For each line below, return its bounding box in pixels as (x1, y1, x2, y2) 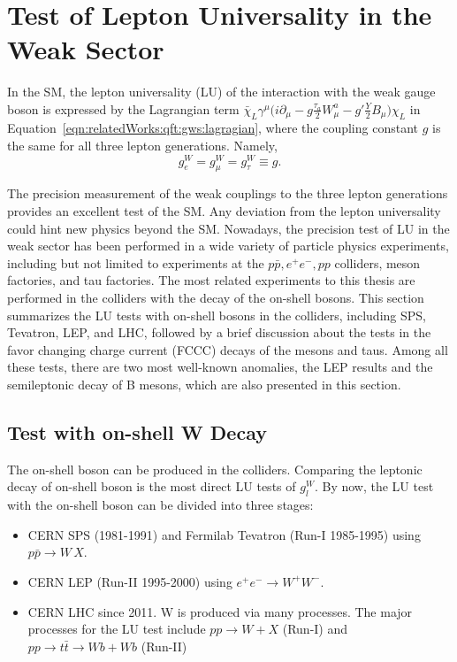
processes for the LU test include (27, 620, 206, 638)
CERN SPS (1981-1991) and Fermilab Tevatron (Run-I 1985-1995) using (27, 525, 421, 543)
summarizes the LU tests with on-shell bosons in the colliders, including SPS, (7, 305, 426, 324)
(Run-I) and (282, 620, 348, 638)
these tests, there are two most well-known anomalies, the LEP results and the (7, 358, 433, 376)
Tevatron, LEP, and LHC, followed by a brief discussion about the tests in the (7, 323, 431, 342)
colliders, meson (334, 253, 421, 272)
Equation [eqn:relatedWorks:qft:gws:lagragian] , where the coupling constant (7, 119, 419, 137)
